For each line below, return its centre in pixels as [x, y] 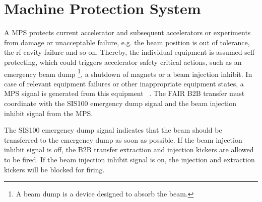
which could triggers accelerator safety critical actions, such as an [141, 62]
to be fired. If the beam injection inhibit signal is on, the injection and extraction [129, 159]
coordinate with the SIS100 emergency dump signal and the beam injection [120, 103]
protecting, [21, 62]
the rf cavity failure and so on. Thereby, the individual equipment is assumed [123, 52]
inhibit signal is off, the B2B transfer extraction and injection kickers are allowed [129, 149]
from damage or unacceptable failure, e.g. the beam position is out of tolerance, [127, 42]
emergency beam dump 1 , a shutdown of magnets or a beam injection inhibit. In [128, 73]
